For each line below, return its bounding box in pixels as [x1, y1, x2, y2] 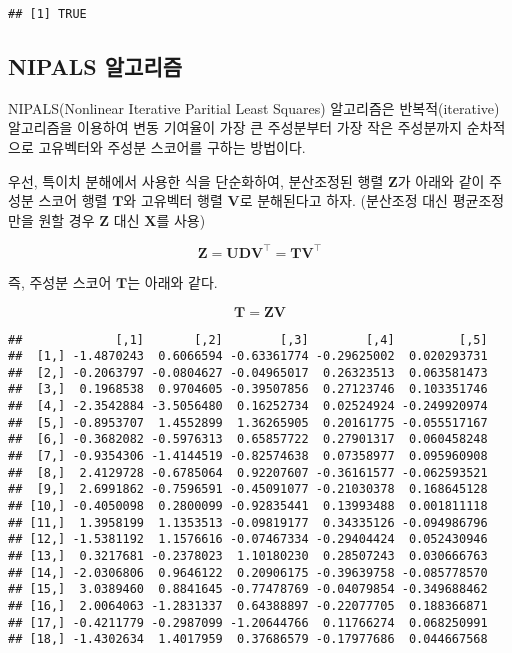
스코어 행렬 [38, 190, 108, 211]
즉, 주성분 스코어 [8, 271, 112, 292]
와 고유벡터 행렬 [123, 190, 223, 211]
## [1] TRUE [8, 7, 87, 21]
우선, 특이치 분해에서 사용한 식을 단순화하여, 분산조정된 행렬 [8, 170, 384, 191]
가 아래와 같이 [397, 170, 485, 191]
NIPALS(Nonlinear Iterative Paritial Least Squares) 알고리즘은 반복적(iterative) [8, 97, 500, 118]
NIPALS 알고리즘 [8, 51, 183, 82]
